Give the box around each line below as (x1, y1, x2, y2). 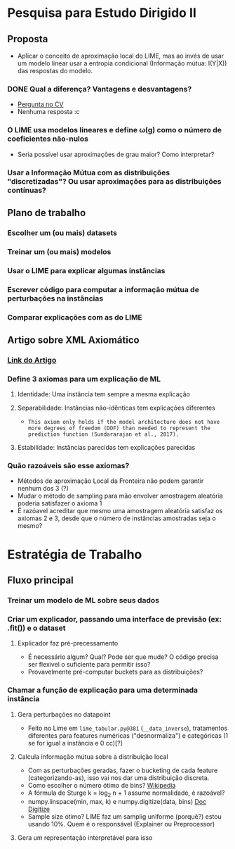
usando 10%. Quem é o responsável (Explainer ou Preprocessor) (27, 820, 215, 829)
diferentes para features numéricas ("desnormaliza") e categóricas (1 (27, 731, 229, 740)
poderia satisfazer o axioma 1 (17, 499, 102, 508)
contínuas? (7, 185, 47, 195)
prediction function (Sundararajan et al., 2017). (27, 431, 180, 438)
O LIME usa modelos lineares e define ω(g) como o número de (7, 125, 222, 135)
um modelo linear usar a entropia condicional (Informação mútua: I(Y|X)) (17, 59, 227, 68)
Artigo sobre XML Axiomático (7, 334, 140, 346)
